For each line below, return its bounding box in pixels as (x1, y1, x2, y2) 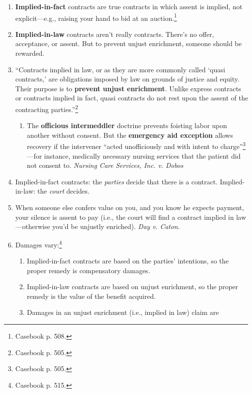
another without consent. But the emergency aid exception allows (27, 130, 233, 140)
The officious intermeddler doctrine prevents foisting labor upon (27, 120, 227, 131)
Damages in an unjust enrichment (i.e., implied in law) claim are (27, 307, 219, 317)
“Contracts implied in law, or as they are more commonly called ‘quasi (15, 64, 225, 74)
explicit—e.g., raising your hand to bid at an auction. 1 (15, 11, 177, 23)
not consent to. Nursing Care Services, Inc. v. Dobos (27, 160, 183, 170)
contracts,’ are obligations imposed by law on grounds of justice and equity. (15, 74, 239, 84)
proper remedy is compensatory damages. (27, 265, 150, 275)
